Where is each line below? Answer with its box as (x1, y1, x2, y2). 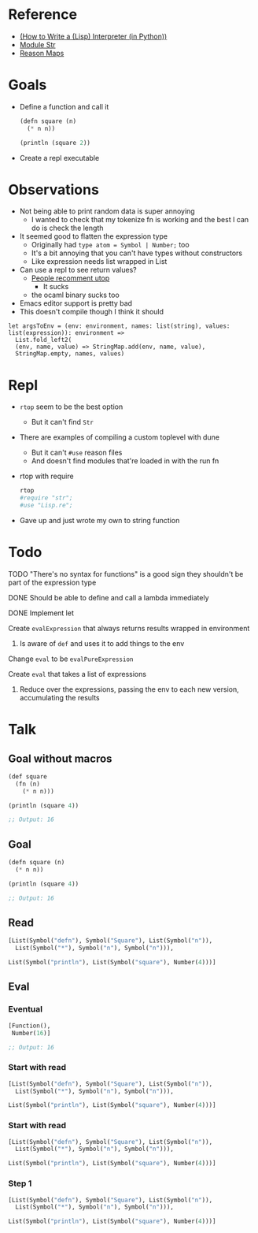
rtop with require (19, 471, 74, 481)
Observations (8, 180, 100, 199)
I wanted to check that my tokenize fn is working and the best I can (31, 215, 249, 225)
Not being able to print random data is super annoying (19, 206, 195, 216)
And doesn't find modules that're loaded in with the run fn (31, 456, 219, 466)
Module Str (19, 39, 57, 49)
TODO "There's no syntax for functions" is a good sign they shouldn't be (8, 569, 244, 578)
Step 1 (8, 1178, 32, 1189)
